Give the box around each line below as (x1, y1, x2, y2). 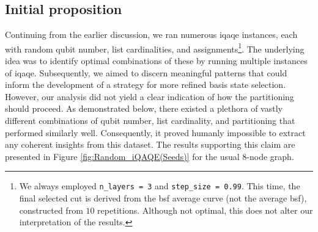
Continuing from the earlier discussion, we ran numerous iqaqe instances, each (5, 28, 298, 41)
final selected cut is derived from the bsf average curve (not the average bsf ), (19, 192, 307, 205)
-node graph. (246, 150, 294, 162)
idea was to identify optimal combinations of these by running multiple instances (5, 54, 308, 67)
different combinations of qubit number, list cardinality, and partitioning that (5, 114, 295, 127)
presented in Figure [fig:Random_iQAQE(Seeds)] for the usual (5, 150, 240, 162)
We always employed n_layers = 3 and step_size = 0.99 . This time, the (19, 179, 300, 192)
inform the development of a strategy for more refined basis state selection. (5, 78, 286, 91)
